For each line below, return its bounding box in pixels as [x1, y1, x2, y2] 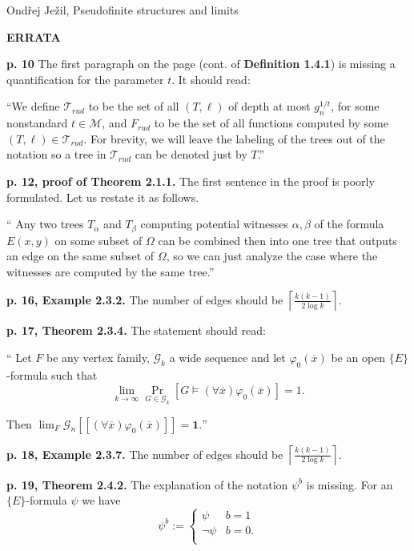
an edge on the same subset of [6, 247, 155, 264]
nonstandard [6, 115, 68, 131]
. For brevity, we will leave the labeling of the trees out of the [83, 130, 385, 147]
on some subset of [54, 231, 143, 248]
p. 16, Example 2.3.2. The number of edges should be [6, 291, 283, 308]
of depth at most [228, 98, 311, 115]
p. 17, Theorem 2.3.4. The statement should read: [6, 322, 266, 339]
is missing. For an [306, 476, 393, 493]
